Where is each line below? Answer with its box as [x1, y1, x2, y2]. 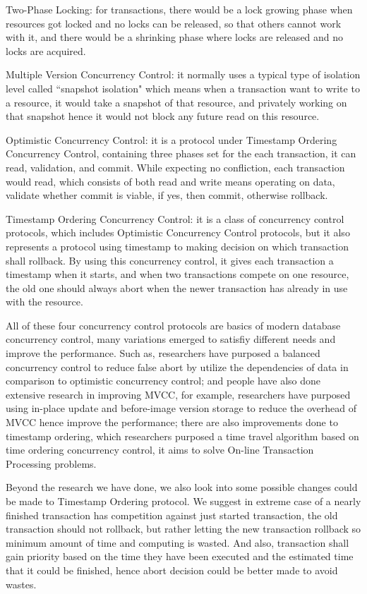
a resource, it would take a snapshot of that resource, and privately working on [6, 95, 347, 109]
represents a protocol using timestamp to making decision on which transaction [6, 238, 349, 253]
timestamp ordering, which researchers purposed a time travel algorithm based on [6, 428, 359, 443]
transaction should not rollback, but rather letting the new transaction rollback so [6, 521, 361, 536]
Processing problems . [6, 456, 97, 471]
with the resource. [6, 294, 83, 309]
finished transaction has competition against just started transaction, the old [6, 507, 338, 522]
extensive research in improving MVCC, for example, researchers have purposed [6, 387, 351, 401]
